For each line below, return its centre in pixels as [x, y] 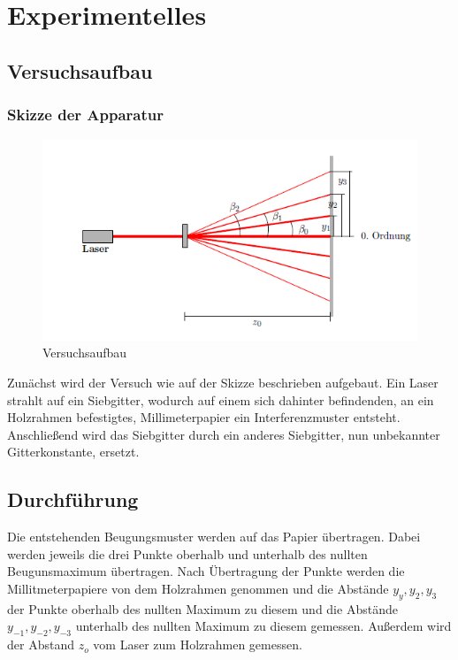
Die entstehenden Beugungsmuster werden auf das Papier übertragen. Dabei [214, 537]
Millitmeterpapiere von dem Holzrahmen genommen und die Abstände [198, 588]
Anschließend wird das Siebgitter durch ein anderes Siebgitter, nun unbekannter [224, 434]
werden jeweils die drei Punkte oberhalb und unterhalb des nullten [187, 553]
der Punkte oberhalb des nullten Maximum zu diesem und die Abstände [202, 608]
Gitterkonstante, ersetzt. [73, 452]
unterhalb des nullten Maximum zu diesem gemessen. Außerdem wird [263, 626]
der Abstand [41, 645]
